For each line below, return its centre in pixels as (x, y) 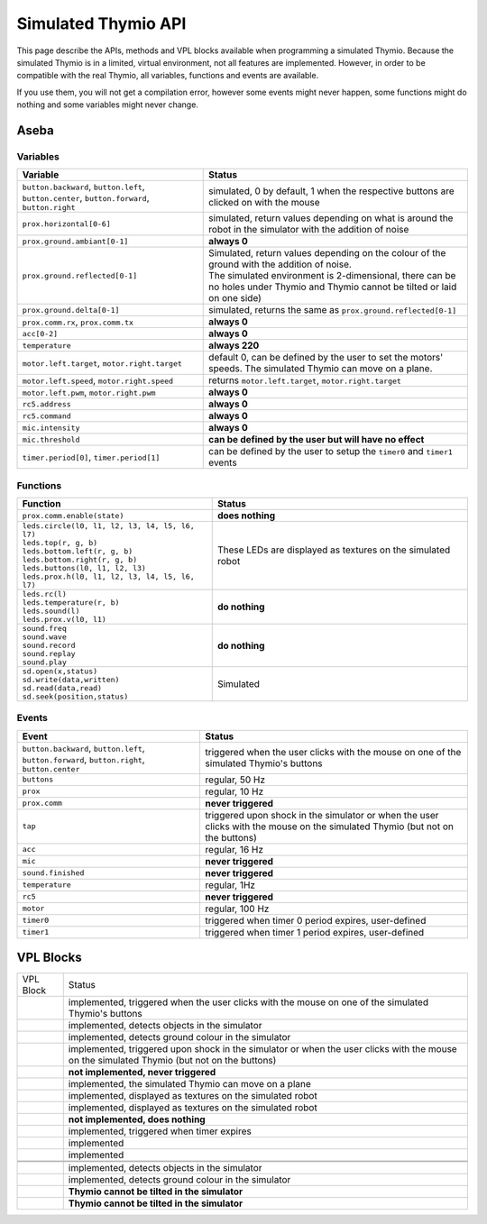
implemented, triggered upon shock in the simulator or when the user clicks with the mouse (262, 1049)
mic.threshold (51, 439)
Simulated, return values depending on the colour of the (327, 253)
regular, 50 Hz (235, 780)
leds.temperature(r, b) (71, 603)
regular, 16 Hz (234, 849)
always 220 (234, 345)
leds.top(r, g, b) (60, 543)
